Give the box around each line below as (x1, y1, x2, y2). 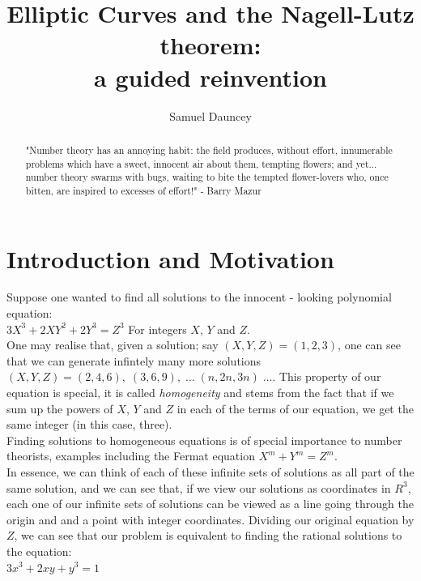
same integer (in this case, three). (6, 416, 172, 433)
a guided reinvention (94, 60, 327, 93)
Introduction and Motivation (6, 241, 334, 275)
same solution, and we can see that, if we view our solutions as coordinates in (6, 479, 391, 496)
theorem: (159, 28, 262, 62)
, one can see (338, 336, 401, 353)
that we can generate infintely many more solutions (6, 352, 262, 369)
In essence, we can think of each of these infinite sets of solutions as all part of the (6, 463, 415, 480)
